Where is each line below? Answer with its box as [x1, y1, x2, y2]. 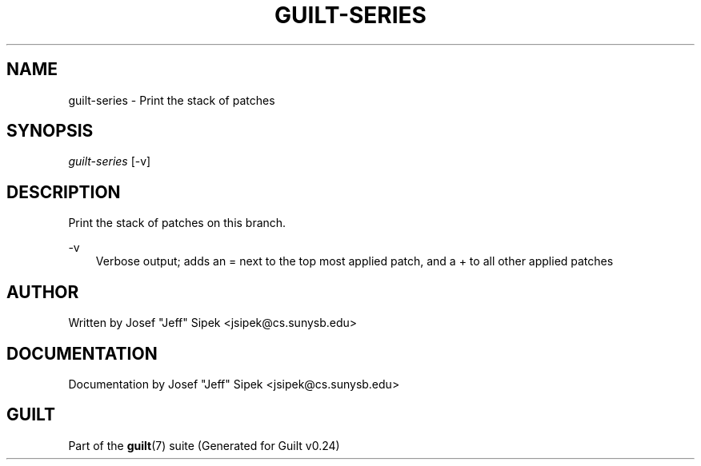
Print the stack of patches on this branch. [68, 216, 286, 230]
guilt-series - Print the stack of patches [68, 93, 275, 107]
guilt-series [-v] [68, 154, 151, 169]
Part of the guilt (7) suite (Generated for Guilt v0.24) [68, 438, 340, 452]
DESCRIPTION [6, 181, 121, 202]
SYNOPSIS [6, 121, 94, 141]
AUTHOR [6, 281, 79, 302]
